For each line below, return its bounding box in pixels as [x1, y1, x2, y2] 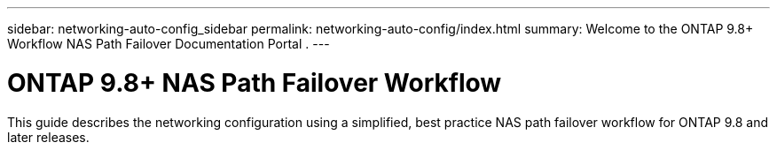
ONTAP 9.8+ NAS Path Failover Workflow [7, 67, 502, 98]
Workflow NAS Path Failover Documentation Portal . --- [7, 36, 330, 51]
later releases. [7, 129, 90, 145]
